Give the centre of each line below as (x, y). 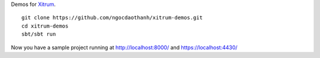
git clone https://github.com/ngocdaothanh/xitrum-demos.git (112, 18)
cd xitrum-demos (45, 26)
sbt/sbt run (39, 34)
